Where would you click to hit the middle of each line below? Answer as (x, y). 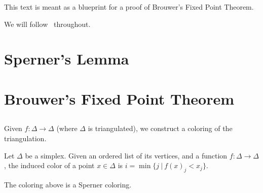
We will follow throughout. (47, 24)
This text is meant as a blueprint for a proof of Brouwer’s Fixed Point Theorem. (129, 7)
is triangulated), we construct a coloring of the (160, 128)
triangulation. (25, 138)
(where (67, 128)
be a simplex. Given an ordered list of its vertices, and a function (126, 155)
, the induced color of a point (49, 165)
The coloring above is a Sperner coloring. (68, 184)
